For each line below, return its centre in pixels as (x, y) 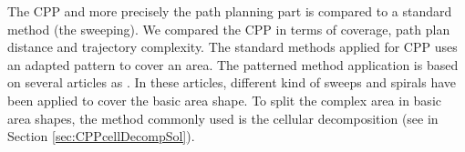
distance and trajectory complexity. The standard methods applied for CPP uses (232, 47)
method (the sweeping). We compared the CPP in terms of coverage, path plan (229, 29)
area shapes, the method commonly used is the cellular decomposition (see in (223, 118)
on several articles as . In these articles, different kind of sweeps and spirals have (232, 82)
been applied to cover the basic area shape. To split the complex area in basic (224, 100)
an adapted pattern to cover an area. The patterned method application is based (233, 64)
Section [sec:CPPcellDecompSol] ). (101, 136)
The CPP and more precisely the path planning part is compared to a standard (230, 11)
